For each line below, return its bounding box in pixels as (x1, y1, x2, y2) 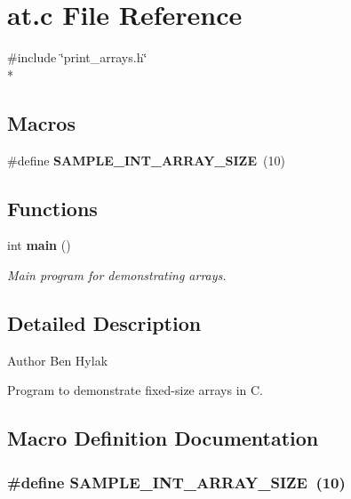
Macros (7, 109, 76, 136)
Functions (7, 194, 98, 221)
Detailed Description (7, 309, 202, 336)
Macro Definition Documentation (7, 424, 319, 452)
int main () (7, 236, 71, 254)
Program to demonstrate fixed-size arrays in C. (7, 381, 263, 399)
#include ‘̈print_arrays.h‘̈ (7, 48, 148, 67)
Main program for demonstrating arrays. (7, 265, 227, 284)
